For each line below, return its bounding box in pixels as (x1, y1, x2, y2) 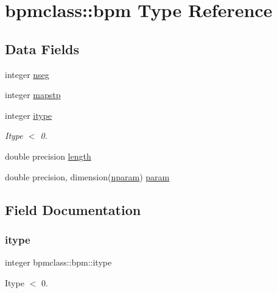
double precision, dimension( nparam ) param (5, 170, 170, 183)
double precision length (5, 149, 91, 162)
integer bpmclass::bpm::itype (5, 256, 112, 269)
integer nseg (5, 68, 49, 80)
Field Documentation (5, 200, 141, 219)
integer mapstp (5, 88, 61, 101)
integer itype (5, 108, 52, 121)
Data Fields (5, 39, 80, 58)
